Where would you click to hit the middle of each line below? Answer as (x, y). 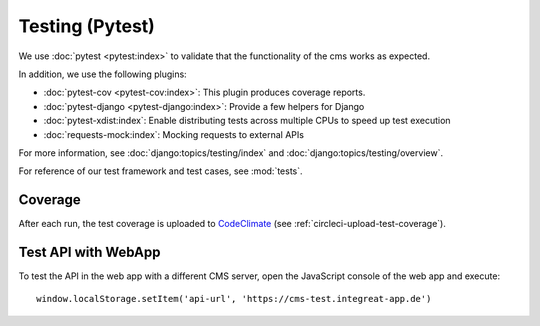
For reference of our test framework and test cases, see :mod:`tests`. (161, 171)
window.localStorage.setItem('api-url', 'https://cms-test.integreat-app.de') (234, 299)
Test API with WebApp (89, 252)
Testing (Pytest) (86, 26)
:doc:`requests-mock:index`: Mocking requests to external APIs (174, 134)
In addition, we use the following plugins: (102, 74)
